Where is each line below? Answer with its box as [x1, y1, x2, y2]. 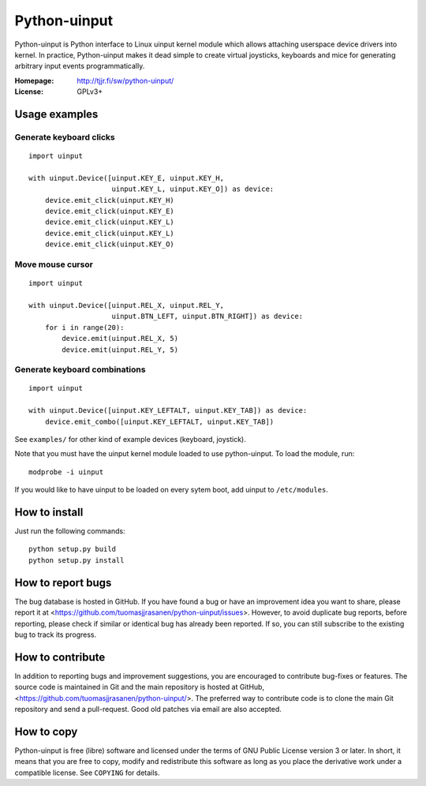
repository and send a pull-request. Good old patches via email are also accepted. [14, 705, 282, 714]
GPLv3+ [77, 87, 103, 96]
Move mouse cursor [14, 259, 94, 270]
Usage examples [14, 107, 99, 121]
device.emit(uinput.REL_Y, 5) [62, 345, 179, 354]
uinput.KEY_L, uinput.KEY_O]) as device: [111, 185, 275, 193]
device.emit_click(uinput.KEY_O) [44, 240, 175, 249]
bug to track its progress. [14, 630, 97, 639]
